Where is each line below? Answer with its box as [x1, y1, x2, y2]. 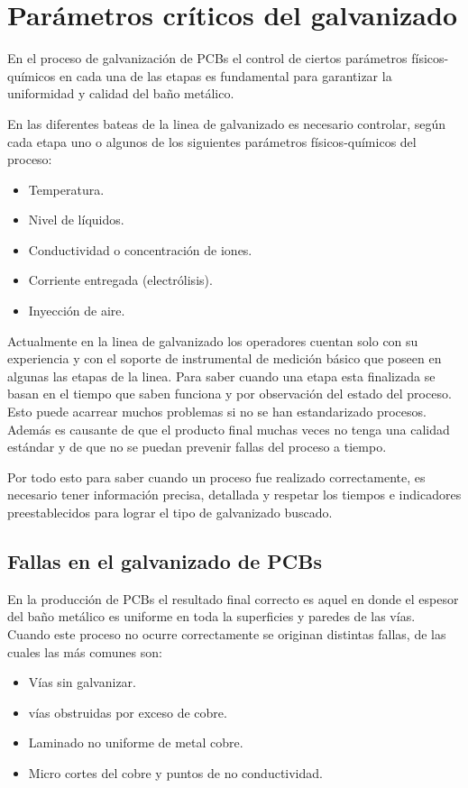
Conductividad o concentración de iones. [28, 240, 252, 259]
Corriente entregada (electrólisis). [28, 270, 213, 289]
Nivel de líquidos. [28, 210, 124, 229]
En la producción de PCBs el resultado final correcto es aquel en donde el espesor [7, 589, 459, 608]
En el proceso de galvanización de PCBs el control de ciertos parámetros [7, 49, 408, 68]
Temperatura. [28, 179, 105, 198]
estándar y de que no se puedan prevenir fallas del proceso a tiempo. [7, 437, 387, 456]
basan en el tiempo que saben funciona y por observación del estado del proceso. [7, 384, 452, 403]
